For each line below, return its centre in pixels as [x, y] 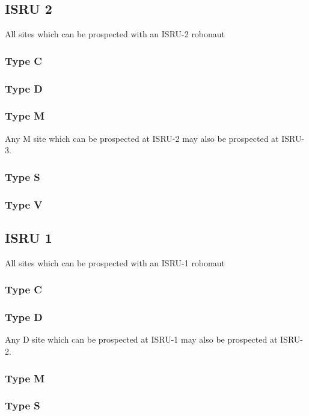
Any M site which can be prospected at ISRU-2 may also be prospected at [142, 138]
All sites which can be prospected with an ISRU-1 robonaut [115, 262]
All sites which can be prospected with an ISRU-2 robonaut [115, 34]
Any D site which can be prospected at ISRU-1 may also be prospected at [141, 339]
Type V [24, 204]
